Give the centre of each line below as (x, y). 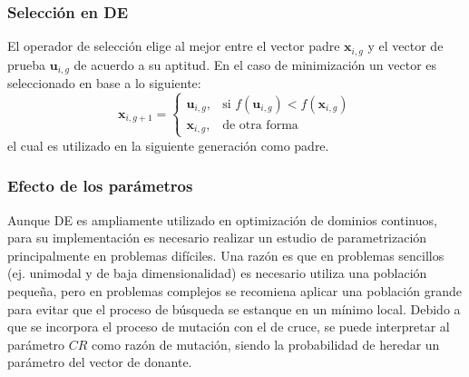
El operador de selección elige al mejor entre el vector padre (174, 46)
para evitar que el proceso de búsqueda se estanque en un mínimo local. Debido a (234, 308)
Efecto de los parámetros (100, 186)
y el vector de (405, 46)
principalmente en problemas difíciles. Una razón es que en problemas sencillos (226, 255)
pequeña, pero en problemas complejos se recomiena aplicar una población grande (234, 290)
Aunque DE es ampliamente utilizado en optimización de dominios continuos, (222, 219)
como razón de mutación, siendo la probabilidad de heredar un (266, 344)
